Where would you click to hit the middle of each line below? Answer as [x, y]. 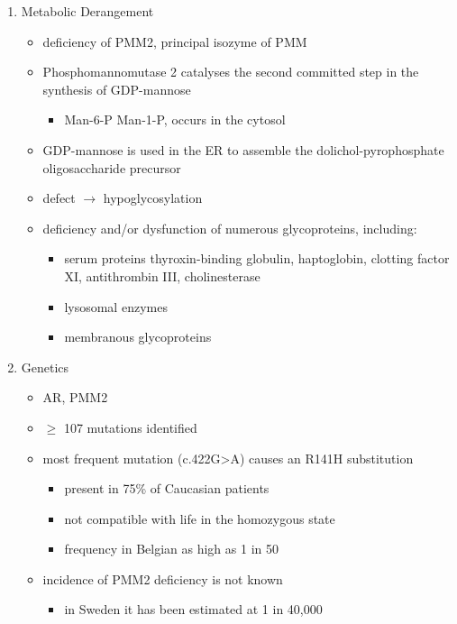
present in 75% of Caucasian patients [167, 488]
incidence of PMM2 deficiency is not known [163, 578]
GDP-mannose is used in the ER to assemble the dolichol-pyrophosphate [243, 149]
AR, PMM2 [75, 397]
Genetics [45, 367]
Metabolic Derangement [87, 11]
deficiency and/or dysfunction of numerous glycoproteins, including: [230, 228]
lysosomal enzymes [116, 306]
